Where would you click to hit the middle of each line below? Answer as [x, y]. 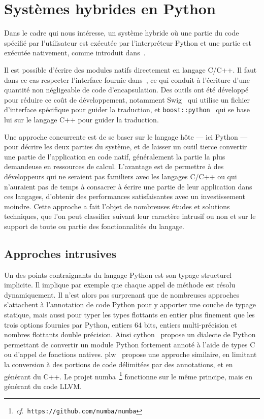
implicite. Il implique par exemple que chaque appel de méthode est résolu [120, 285]
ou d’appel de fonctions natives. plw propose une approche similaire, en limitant [130, 354]
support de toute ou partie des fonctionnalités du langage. [94, 226]
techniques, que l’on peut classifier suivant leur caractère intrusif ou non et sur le [130, 216]
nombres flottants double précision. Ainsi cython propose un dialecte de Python [130, 334]
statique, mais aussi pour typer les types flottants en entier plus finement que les [129, 315]
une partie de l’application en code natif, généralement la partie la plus [115, 156]
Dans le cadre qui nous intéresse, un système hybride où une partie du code [122, 33]
